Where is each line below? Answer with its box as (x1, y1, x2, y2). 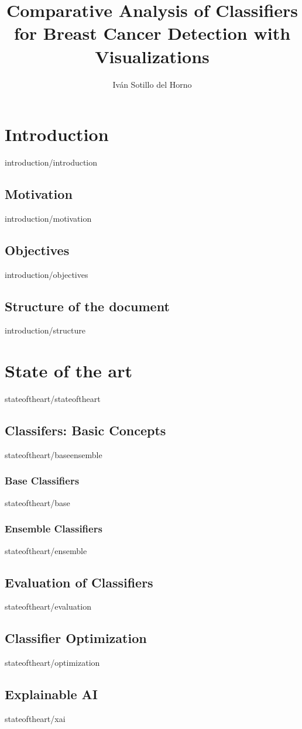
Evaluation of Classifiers (5, 573, 153, 591)
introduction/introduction (5, 156, 98, 169)
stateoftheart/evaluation (5, 600, 91, 613)
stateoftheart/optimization (5, 656, 100, 669)
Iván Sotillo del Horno (112, 78, 192, 90)
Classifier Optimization (5, 629, 147, 647)
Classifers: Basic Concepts (5, 421, 166, 439)
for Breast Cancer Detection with (13, 21, 291, 45)
